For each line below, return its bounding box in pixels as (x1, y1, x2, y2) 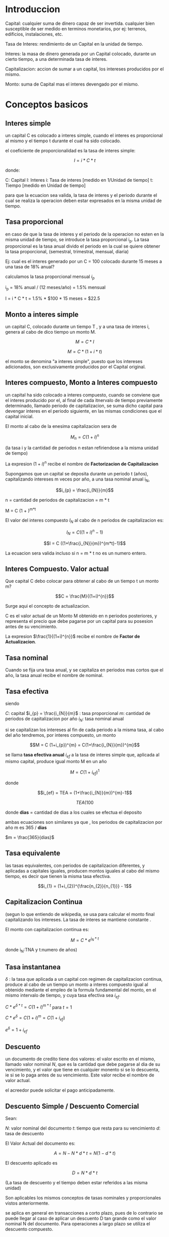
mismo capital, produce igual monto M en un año (5, 758, 107, 764)
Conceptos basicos (5, 99, 88, 110)
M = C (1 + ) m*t (5, 506, 36, 513)
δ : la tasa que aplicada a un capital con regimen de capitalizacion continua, (5, 976, 163, 982)
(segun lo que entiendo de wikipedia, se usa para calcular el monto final (5, 911, 155, 917)
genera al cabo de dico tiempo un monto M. (5, 329, 96, 335)
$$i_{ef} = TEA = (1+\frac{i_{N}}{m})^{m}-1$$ (37, 790, 132, 796)
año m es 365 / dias (5, 824, 47, 831)
